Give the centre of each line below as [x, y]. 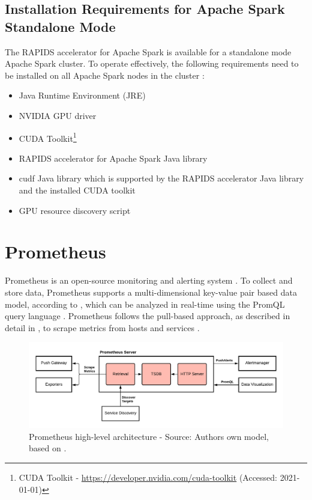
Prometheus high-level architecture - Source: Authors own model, [149, 436]
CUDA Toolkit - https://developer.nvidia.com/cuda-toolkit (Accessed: [148, 477]
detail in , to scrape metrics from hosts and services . [102, 327]
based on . [48, 448]
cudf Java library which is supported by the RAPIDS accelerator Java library [161, 178]
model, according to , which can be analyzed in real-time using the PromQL [145, 304]
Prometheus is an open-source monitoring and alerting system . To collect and [149, 280]
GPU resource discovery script [75, 210]
